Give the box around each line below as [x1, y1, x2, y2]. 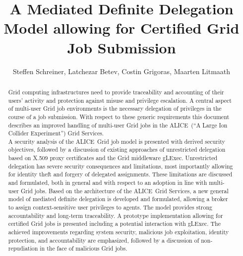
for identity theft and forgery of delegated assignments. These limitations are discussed [8, 170, 233, 178]
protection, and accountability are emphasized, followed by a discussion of [8, 236, 199, 244]
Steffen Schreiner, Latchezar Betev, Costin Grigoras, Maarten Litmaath [12, 66, 231, 76]
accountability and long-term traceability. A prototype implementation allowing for [8, 211, 223, 219]
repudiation [8, 244, 38, 253]
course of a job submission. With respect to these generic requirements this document [8, 112, 230, 121]
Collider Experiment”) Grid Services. [8, 129, 104, 137]
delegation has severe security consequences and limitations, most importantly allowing [8, 162, 233, 170]
